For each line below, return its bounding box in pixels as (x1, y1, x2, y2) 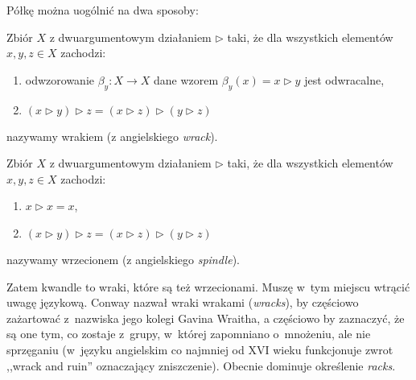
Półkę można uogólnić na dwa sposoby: (6, 2, 199, 18)
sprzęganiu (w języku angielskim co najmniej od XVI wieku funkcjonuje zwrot (6, 341, 393, 357)
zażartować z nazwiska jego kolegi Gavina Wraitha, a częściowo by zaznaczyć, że (6, 309, 405, 326)
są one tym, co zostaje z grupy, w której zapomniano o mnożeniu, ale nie (6, 325, 371, 342)
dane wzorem (154, 71, 219, 88)
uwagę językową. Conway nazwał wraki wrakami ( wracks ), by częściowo (6, 294, 359, 311)
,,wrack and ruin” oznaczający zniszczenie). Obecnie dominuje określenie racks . (6, 357, 396, 374)
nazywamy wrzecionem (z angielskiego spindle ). (6, 250, 240, 267)
